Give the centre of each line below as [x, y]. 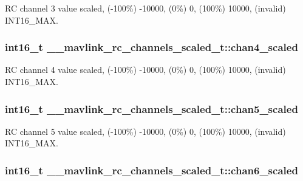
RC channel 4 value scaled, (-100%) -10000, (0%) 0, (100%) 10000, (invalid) [145, 70]
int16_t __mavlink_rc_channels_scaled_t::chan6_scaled [151, 170]
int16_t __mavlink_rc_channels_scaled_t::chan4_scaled [151, 47]
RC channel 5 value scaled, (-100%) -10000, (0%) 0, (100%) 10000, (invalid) [145, 131]
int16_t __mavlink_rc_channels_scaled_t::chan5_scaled [151, 108]
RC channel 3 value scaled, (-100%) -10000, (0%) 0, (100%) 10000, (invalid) [145, 8]
